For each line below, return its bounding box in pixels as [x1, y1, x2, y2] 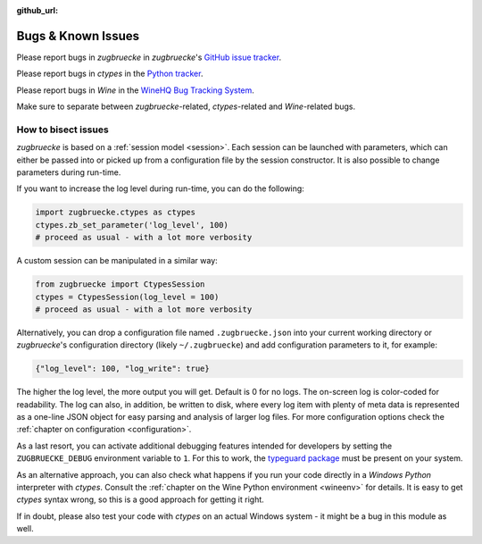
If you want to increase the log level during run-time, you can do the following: [16, 183, 305, 194]
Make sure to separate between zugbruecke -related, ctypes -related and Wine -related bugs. [16, 101, 356, 112]
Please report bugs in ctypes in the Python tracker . [16, 68, 204, 80]
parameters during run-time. [16, 167, 121, 178]
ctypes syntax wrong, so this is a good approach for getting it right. [16, 494, 265, 505]
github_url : [16, 5, 58, 15]
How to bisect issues [16, 123, 109, 136]
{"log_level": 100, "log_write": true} [35, 364, 210, 374]
